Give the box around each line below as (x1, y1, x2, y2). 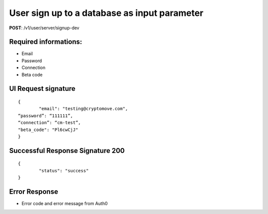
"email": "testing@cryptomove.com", (39, 106, 129, 112)
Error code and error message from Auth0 (21, 201, 108, 207)
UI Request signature (9, 84, 75, 93)
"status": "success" (39, 168, 89, 173)
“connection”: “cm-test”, (18, 120, 81, 126)
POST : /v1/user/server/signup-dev (9, 25, 79, 31)
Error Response (9, 187, 59, 196)
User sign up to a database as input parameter (9, 7, 203, 18)
